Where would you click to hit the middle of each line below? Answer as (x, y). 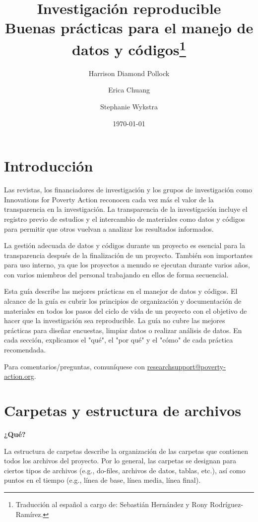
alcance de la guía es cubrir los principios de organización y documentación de (123, 301)
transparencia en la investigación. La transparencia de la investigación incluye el (126, 209)
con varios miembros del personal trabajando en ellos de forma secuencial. (116, 274)
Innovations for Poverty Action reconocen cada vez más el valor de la (109, 199)
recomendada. (25, 350)
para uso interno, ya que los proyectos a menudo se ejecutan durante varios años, (127, 265)
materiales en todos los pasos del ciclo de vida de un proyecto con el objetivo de (126, 310)
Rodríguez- (226, 504)
